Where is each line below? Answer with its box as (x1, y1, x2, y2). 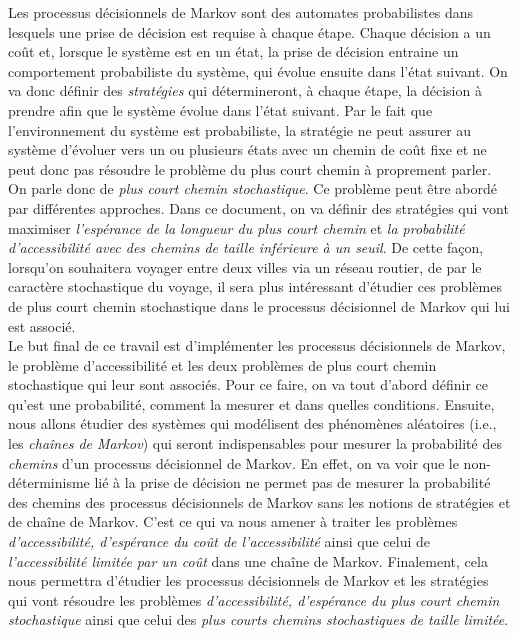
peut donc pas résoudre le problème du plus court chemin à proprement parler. (8, 158, 492, 179)
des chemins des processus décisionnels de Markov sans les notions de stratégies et (8, 491, 511, 512)
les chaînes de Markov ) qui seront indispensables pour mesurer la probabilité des (8, 433, 502, 454)
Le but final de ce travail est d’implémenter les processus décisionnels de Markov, (8, 335, 506, 356)
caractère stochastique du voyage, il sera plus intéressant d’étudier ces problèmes (8, 276, 502, 297)
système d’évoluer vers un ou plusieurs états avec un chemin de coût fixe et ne (8, 139, 487, 160)
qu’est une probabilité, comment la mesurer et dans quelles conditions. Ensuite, (8, 393, 495, 414)
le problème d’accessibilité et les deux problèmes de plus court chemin (8, 354, 437, 375)
